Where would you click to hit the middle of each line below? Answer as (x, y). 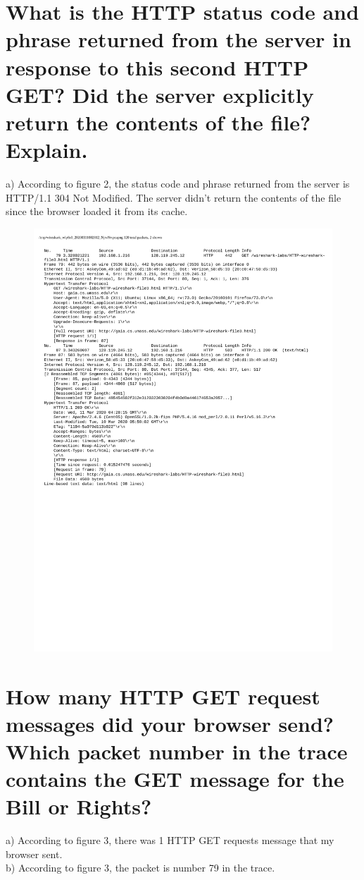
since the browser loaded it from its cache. (97, 211)
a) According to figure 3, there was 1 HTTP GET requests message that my (170, 840)
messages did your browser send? (170, 723)
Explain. (47, 150)
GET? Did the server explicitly (160, 94)
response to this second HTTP (157, 67)
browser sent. (34, 854)
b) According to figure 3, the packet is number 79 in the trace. (140, 868)
